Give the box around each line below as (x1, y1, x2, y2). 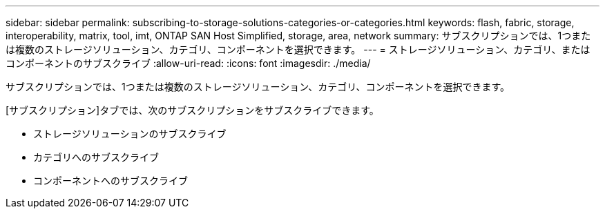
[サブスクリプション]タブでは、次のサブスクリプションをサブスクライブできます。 (6, 104, 379, 116)
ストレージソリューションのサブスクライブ (33, 128, 227, 139)
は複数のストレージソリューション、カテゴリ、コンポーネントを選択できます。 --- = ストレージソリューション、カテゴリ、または (6, 43, 590, 55)
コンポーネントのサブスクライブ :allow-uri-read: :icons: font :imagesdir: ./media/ (6, 57, 371, 69)
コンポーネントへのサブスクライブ (33, 175, 188, 186)
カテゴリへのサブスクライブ (33, 151, 159, 163)
